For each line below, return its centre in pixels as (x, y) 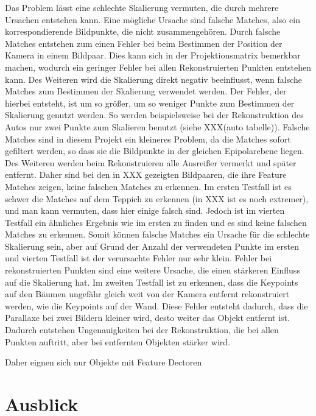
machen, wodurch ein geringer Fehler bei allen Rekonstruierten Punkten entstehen (158, 67)
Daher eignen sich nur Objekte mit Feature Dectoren (104, 362)
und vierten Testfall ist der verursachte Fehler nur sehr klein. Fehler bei (139, 258)
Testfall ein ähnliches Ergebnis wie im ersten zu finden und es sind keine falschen (156, 222)
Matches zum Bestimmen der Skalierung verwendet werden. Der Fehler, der (146, 91)
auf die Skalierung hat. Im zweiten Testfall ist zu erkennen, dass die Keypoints (152, 282)
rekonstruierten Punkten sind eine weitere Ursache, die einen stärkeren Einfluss (153, 270)
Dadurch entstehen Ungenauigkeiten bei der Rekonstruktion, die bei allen (142, 330)
